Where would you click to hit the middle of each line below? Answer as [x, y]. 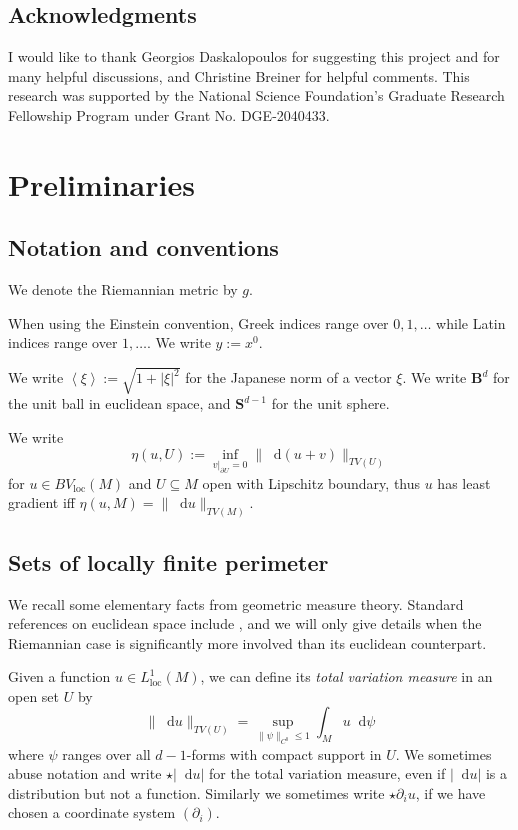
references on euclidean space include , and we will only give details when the [245, 623]
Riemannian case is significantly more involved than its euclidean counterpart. [247, 642]
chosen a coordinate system [92, 812]
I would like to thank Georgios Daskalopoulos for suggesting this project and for [254, 56]
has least [464, 482]
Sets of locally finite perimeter [168, 561]
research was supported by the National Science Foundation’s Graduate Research [256, 95]
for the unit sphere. [330, 403]
